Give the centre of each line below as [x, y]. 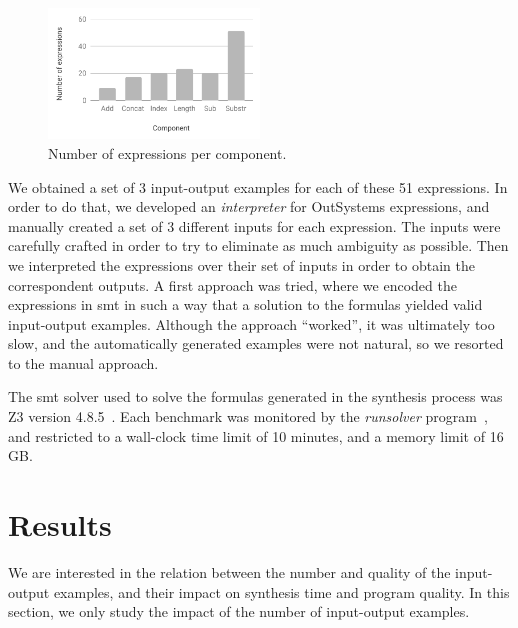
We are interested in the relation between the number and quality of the [229, 571]
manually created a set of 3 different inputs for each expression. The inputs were [254, 225]
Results [60, 524]
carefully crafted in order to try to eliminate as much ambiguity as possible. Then [258, 245]
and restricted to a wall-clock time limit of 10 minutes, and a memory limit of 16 [256, 435]
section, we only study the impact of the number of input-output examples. [239, 611]
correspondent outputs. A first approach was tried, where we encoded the [232, 284]
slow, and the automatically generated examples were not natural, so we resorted [256, 343]
